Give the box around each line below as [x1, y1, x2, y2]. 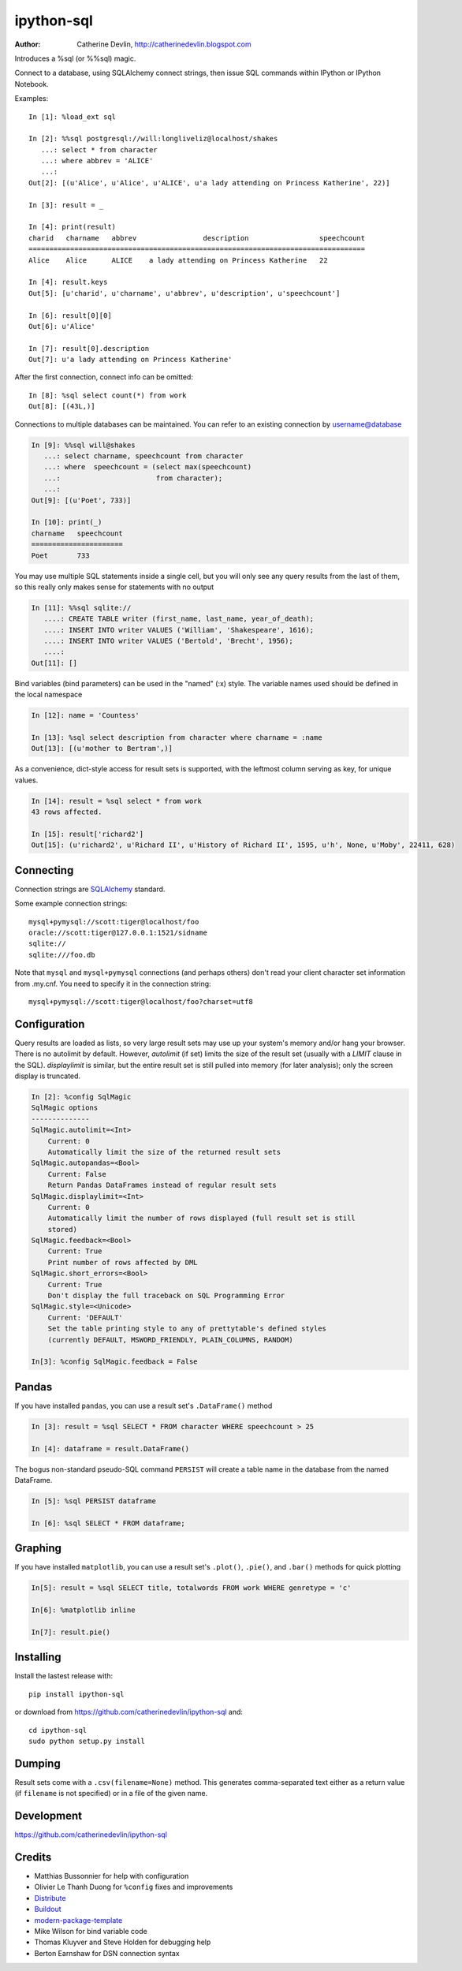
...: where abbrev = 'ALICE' [40, 156, 154, 166]
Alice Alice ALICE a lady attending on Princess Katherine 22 [28, 256, 328, 264]
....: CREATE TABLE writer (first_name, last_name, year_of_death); [43, 614, 315, 623]
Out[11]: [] [31, 659, 78, 667]
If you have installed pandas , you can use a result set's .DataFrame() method [14, 1401, 273, 1410]
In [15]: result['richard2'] [31, 829, 144, 838]
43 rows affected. [31, 808, 102, 816]
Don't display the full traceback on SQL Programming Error [47, 1291, 285, 1301]
